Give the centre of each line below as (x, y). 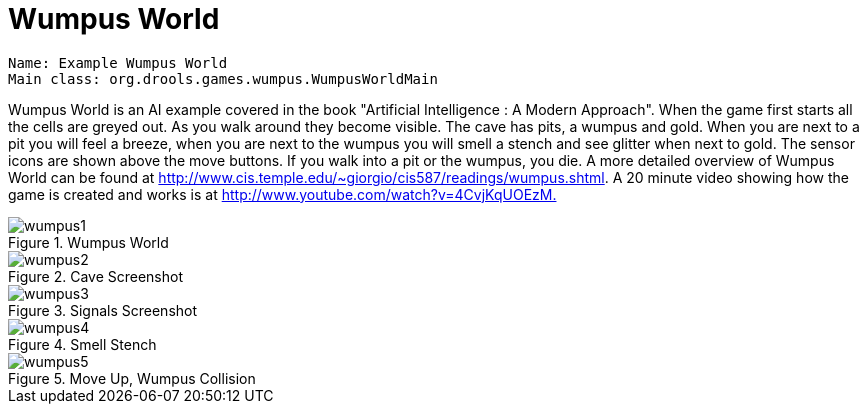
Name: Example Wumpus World (118, 62)
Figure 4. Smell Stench (82, 344)
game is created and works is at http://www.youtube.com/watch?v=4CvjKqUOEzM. (282, 194)
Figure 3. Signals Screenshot (103, 310)
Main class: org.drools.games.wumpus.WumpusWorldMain (223, 78)
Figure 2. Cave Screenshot (95, 276)
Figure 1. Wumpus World (88, 242)
